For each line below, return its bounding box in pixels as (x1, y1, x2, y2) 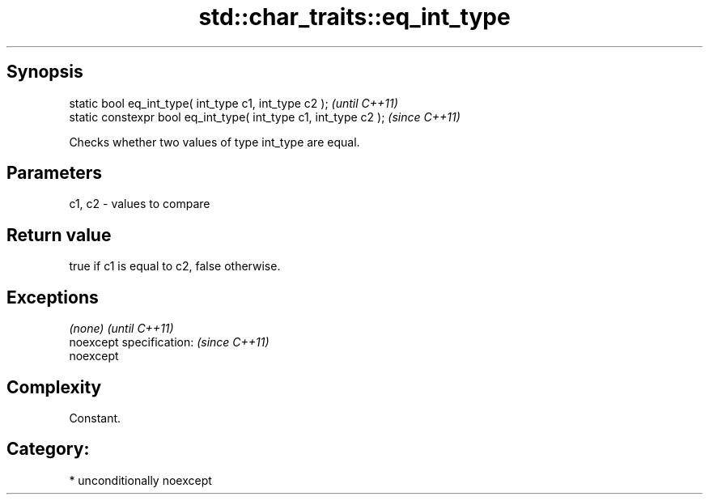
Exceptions (6, 287, 99, 308)
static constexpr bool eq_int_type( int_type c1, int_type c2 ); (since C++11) (69, 109, 461, 124)
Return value (6, 224, 112, 245)
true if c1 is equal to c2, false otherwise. (69, 259, 281, 274)
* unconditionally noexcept (69, 473, 212, 487)
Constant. (69, 410, 121, 425)
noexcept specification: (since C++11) (69, 335, 270, 350)
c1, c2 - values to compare (69, 197, 210, 211)
